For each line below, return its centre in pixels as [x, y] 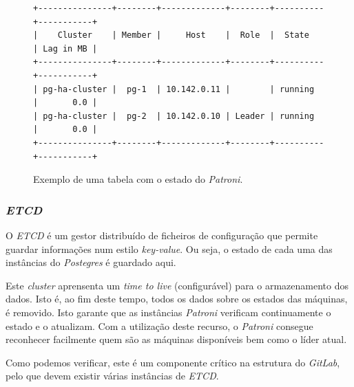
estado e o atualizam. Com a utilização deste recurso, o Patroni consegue [159, 325]
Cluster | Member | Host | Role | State [183, 35]
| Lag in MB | [65, 48]
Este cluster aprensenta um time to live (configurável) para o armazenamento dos [177, 285]
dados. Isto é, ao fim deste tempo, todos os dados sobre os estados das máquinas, [177, 299]
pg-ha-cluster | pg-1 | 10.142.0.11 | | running [179, 89]
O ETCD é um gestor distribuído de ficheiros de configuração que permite [162, 235]
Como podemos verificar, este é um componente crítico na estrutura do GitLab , [173, 362]
